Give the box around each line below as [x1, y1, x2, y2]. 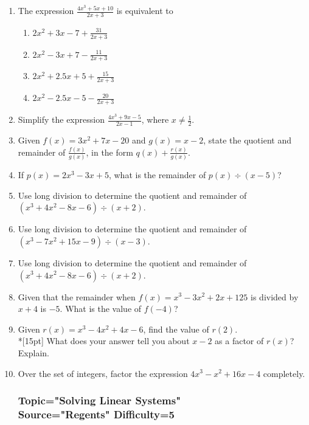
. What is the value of [60, 302, 142, 315]
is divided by [251, 290, 299, 303]
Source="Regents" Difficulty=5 [18, 406, 175, 421]
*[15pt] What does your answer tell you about [18, 334, 190, 347]
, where [141, 113, 169, 126]
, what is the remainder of [108, 168, 206, 181]
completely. [263, 367, 305, 379]
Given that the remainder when [18, 290, 136, 303]
